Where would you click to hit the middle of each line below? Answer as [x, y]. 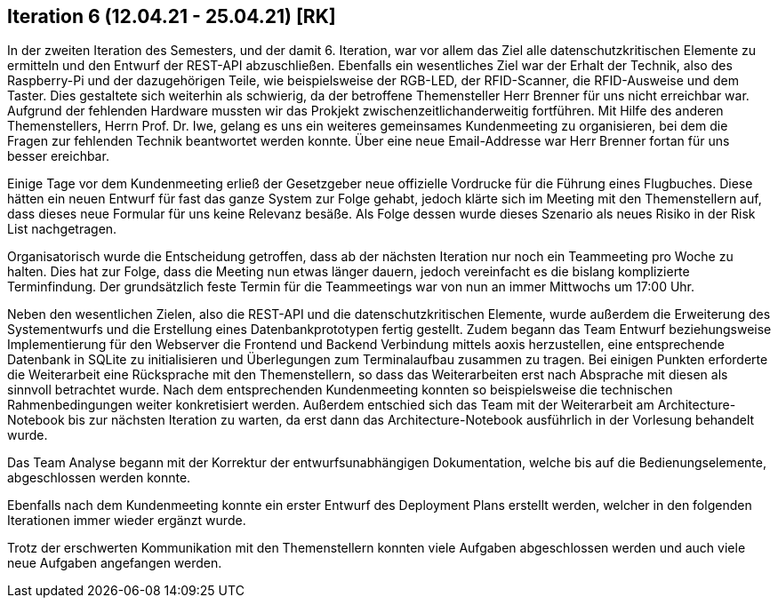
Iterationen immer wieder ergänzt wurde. [127, 521]
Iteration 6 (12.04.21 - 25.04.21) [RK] [172, 16]
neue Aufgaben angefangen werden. [115, 563]
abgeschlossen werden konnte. [99, 478]
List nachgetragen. [62, 229]
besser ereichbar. [58, 156]
